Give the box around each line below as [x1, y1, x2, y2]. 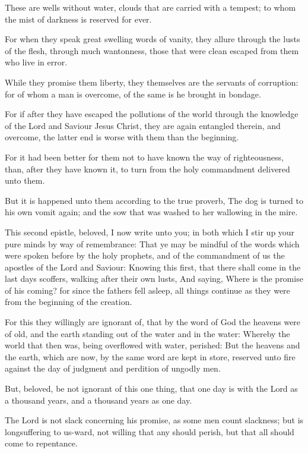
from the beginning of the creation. [5, 295, 132, 308]
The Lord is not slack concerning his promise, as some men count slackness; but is [5, 414, 304, 426]
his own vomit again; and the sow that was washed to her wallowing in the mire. [5, 206, 298, 218]
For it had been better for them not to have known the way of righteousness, [5, 150, 284, 163]
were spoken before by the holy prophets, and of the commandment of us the [5, 249, 285, 262]
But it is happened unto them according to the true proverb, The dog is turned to [5, 194, 304, 206]
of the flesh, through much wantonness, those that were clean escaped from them [5, 44, 299, 56]
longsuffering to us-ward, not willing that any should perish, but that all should [5, 425, 294, 438]
